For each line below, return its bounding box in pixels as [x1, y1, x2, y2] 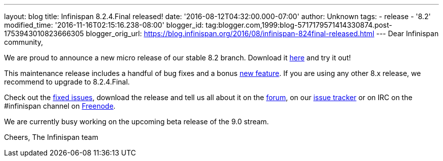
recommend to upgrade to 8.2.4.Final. [4, 77, 130, 86]
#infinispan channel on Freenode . [4, 102, 116, 110]
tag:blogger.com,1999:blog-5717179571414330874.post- [205, 21, 392, 29]
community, [4, 38, 43, 46]
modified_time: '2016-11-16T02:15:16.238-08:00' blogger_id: [4, 21, 204, 29]
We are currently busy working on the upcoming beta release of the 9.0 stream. [4, 117, 269, 126]
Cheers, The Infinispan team [4, 133, 99, 141]
